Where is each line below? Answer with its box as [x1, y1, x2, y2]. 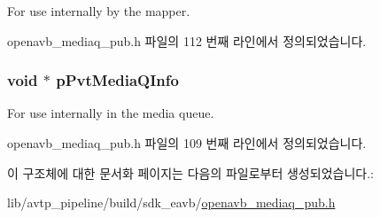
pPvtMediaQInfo [56, 69, 179, 91]
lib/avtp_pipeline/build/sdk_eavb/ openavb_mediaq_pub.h [7, 193, 336, 212]
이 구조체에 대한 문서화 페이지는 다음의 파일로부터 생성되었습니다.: [7, 163, 374, 182]
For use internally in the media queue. [7, 104, 214, 122]
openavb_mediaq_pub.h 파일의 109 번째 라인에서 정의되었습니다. [7, 134, 367, 152]
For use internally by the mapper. [7, 2, 190, 19]
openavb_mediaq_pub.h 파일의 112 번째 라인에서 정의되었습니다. [7, 31, 367, 50]
